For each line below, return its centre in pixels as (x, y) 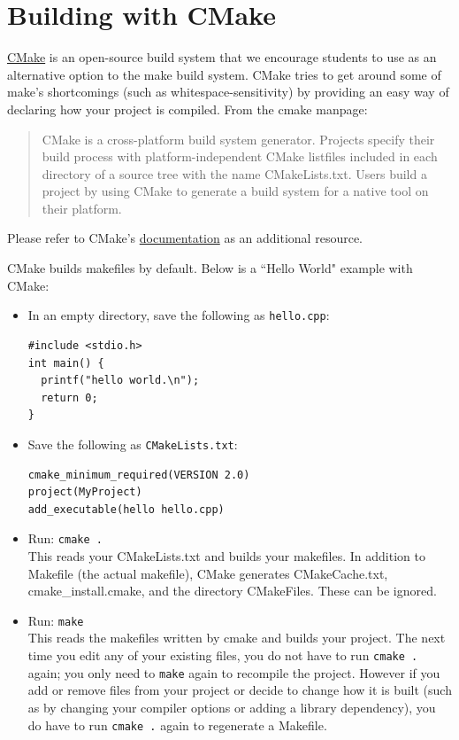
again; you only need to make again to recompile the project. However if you (234, 672)
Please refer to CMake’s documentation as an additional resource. (185, 238)
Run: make (56, 620)
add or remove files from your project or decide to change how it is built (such (240, 690)
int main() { (66, 363)
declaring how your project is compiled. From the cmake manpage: (187, 109)
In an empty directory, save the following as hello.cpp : (179, 315)
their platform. (82, 208)
